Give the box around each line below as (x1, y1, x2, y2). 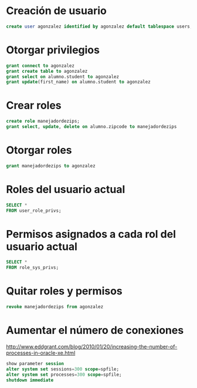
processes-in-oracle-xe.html (6, 349, 76, 356)
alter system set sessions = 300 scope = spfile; (6, 366, 119, 372)
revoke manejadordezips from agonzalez (6, 304, 104, 310)
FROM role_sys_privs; (6, 265, 59, 271)
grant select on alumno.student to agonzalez (6, 73, 119, 80)
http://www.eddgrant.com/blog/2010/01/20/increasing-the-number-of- (6, 343, 178, 350)
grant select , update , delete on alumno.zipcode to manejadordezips (6, 124, 177, 130)
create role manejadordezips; (6, 119, 80, 124)
